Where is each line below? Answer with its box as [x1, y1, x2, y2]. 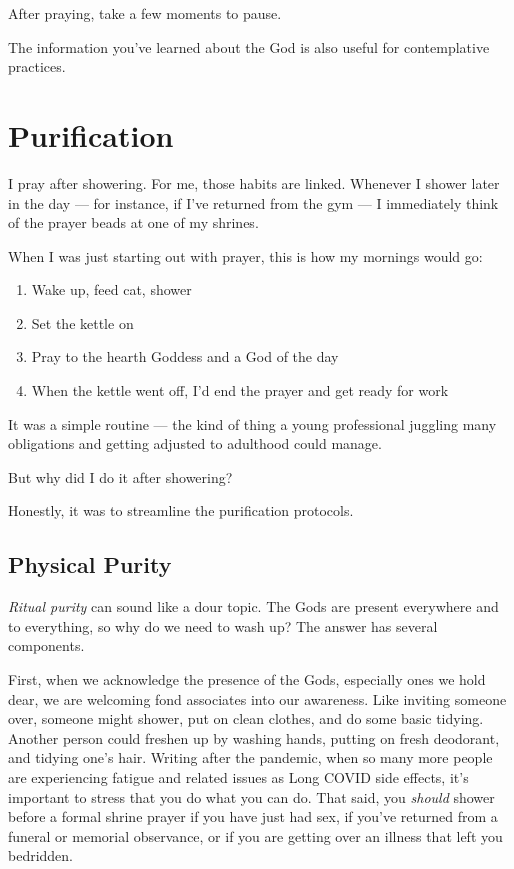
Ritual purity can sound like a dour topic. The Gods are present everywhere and [8, 596, 499, 617]
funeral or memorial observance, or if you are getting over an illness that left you [8, 825, 503, 846]
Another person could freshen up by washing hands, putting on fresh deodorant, [8, 727, 500, 748]
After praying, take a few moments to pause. [8, 3, 282, 23]
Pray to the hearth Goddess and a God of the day [31, 346, 339, 367]
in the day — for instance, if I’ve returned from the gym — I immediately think [8, 192, 499, 213]
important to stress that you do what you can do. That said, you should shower [8, 786, 495, 807]
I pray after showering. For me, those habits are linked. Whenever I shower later [8, 172, 500, 193]
